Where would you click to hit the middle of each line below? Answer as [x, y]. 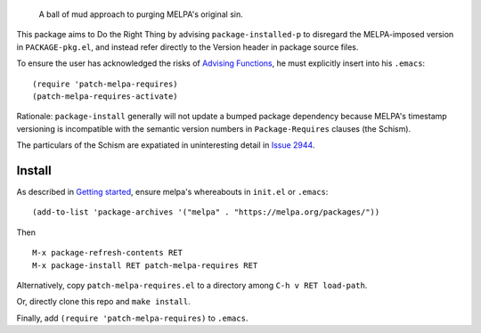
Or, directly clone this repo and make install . [103, 302]
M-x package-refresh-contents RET [107, 253]
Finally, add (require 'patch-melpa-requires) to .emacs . [132, 318]
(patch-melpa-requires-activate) [105, 96]
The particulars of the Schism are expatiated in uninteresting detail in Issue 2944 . [166, 145]
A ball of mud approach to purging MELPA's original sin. [141, 14]
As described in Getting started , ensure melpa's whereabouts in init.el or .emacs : [172, 192]
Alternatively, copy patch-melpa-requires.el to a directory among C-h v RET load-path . [192, 285]
